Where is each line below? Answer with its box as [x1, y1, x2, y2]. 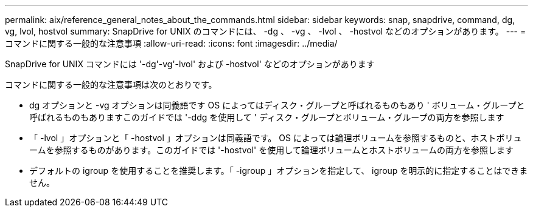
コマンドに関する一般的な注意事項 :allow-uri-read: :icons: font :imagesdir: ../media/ [5, 38, 338, 48]
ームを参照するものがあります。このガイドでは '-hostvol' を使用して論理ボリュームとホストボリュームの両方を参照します [29, 145, 514, 155]
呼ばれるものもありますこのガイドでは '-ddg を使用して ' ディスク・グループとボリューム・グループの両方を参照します [29, 112, 504, 122]
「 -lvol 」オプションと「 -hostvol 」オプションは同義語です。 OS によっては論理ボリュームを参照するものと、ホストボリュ [29, 133, 522, 143]
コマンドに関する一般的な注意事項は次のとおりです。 [5, 79, 217, 90]
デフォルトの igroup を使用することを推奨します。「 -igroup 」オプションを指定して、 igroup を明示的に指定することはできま [29, 165, 528, 176]
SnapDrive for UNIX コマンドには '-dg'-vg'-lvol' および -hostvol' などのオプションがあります [5, 59, 375, 69]
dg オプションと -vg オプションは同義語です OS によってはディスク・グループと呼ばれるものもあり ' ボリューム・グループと [29, 100, 525, 110]
